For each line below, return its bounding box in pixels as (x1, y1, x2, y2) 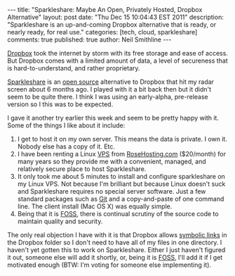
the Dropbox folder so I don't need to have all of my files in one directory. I (7, 238, 222, 246)
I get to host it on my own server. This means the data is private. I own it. (17, 135, 228, 143)
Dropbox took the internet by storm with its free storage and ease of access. (7, 49, 228, 57)
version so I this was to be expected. (7, 100, 114, 108)
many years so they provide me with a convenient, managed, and (17, 157, 207, 165)
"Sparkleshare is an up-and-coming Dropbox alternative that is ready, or (7, 20, 216, 29)
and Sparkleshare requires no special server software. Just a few (17, 187, 206, 195)
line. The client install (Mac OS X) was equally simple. (17, 202, 173, 211)
